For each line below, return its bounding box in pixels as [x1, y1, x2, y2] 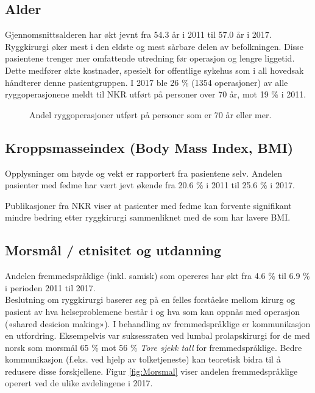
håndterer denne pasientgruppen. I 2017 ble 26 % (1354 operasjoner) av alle [5, 76, 288, 88]
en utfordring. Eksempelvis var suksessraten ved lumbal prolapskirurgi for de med [5, 329, 310, 342]
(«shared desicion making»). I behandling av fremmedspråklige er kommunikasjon [5, 317, 311, 330]
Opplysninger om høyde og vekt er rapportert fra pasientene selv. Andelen [5, 166, 283, 179]
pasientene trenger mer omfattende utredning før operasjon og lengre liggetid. [5, 52, 295, 65]
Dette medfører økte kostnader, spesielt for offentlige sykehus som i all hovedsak [5, 63, 304, 76]
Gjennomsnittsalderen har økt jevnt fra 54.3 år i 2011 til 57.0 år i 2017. [5, 28, 272, 41]
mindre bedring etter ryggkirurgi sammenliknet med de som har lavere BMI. [5, 211, 291, 224]
